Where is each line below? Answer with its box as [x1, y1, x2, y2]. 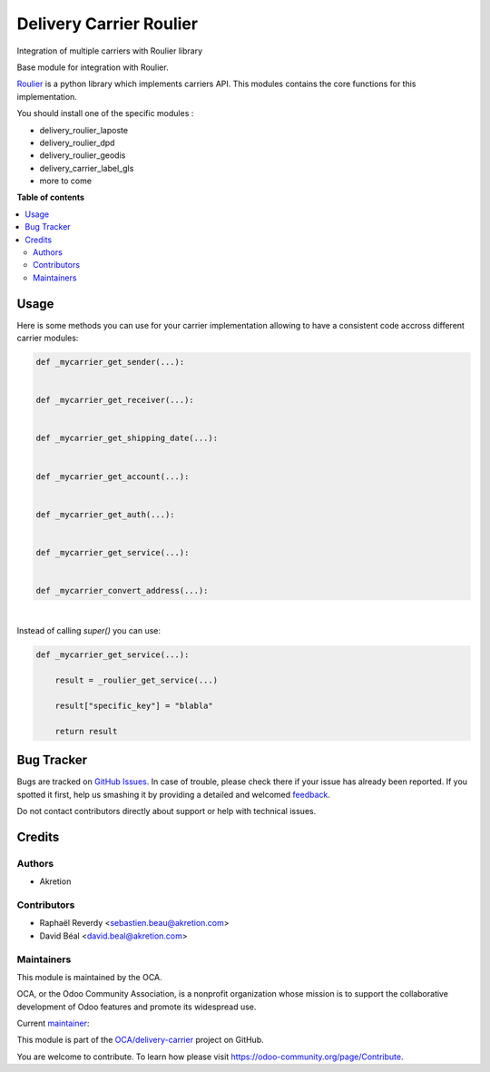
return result [54, 726, 118, 736]
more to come [39, 175, 93, 186]
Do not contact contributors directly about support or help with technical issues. [16, 806, 317, 817]
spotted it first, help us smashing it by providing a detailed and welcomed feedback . [16, 789, 331, 800]
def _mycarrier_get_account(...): [35, 471, 190, 481]
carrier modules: [16, 332, 79, 344]
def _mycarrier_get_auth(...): [35, 509, 176, 519]
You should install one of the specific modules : [16, 108, 194, 119]
